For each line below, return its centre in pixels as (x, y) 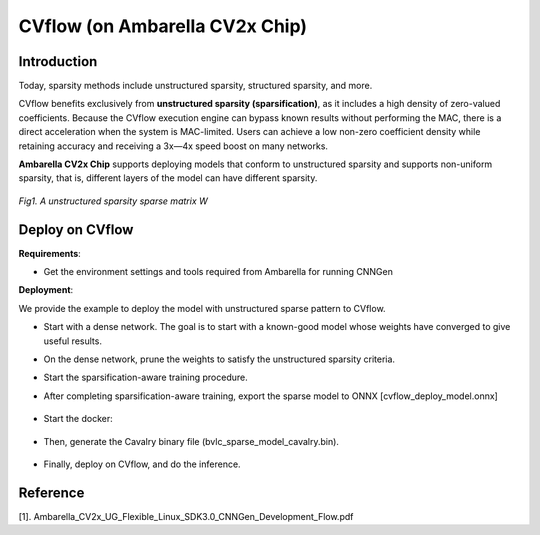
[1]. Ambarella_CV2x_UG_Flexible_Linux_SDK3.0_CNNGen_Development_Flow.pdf (186, 516)
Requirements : (50, 253)
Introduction (58, 61)
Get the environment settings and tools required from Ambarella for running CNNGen (218, 272)
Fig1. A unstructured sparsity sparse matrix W (113, 201)
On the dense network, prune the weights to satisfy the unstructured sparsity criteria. (219, 359)
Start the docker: (78, 419)
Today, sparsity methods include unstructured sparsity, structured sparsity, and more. (195, 86)
